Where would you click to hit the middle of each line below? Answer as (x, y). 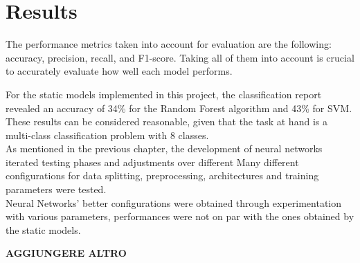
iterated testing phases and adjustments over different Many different (152, 162)
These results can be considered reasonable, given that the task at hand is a (166, 121)
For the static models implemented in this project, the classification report (164, 94)
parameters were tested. (56, 189)
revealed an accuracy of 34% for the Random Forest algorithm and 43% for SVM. (179, 108)
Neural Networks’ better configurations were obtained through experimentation (174, 202)
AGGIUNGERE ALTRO (66, 253)
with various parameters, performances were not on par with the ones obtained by (180, 216)
